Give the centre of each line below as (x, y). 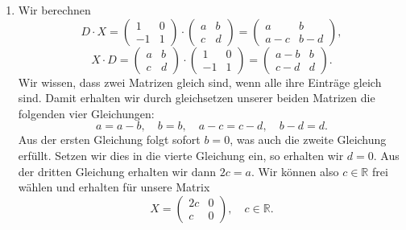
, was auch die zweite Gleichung (308, 140)
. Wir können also (295, 171)
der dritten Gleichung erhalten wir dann (117, 171)
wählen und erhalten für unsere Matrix (114, 187)
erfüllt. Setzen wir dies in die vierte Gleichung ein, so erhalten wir (181, 155)
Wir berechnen (54, 10)
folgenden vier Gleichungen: (86, 113)
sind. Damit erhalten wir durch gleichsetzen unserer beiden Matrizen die (197, 98)
